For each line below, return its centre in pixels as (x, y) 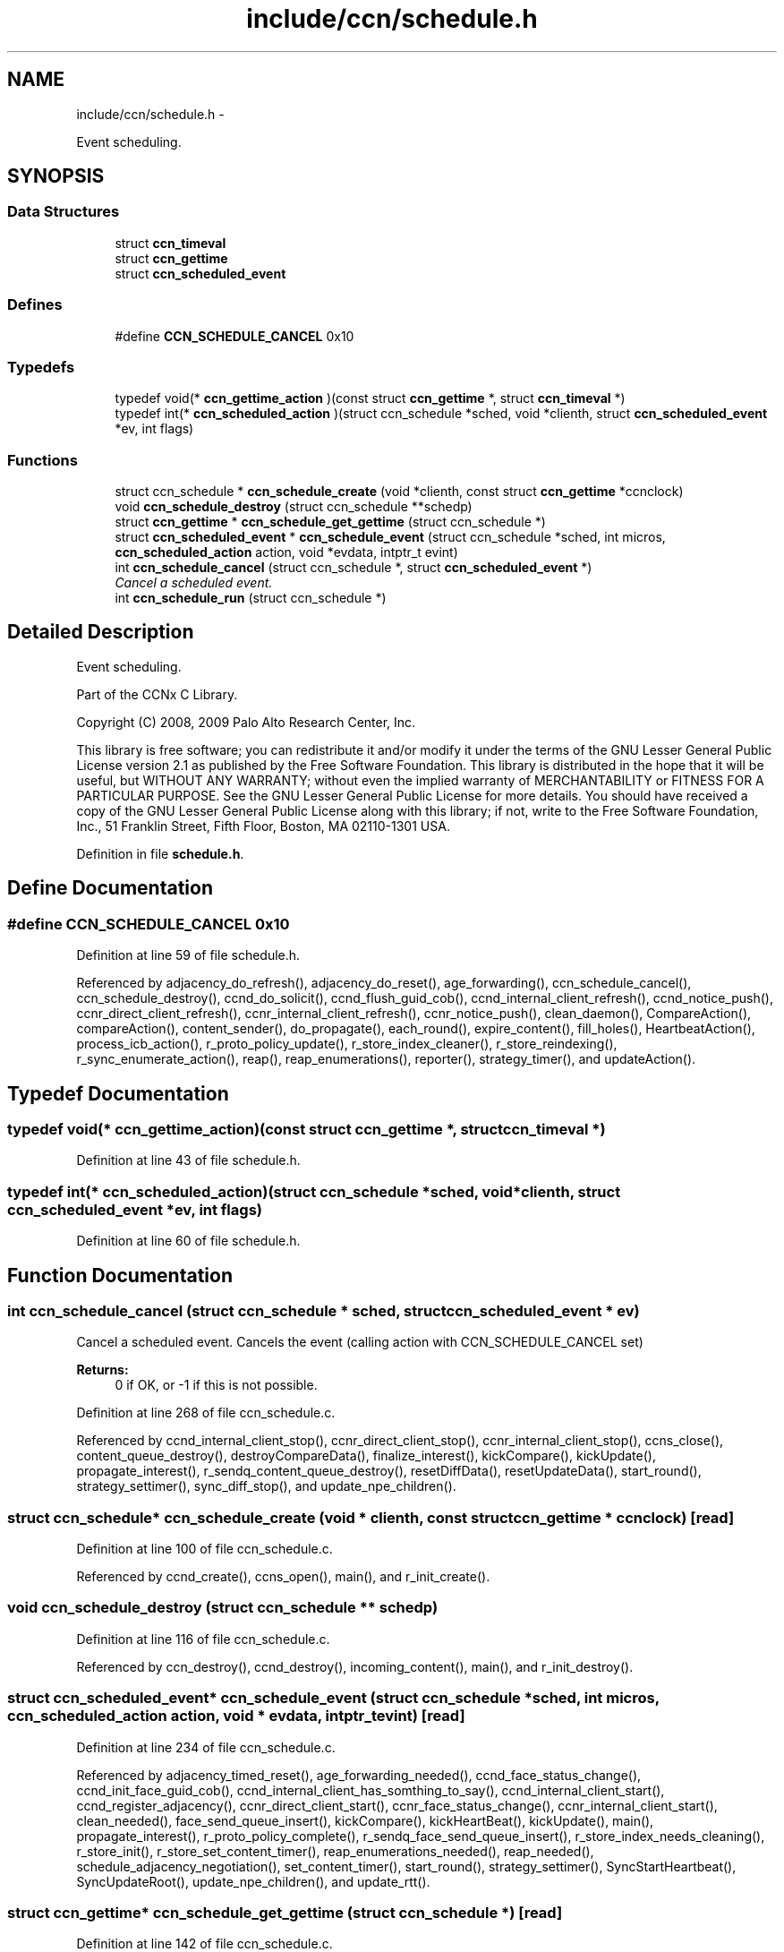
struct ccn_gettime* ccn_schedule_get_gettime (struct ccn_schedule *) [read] (285, 1912)
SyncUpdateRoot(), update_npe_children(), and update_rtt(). (253, 1881)
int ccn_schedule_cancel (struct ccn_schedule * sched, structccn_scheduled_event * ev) (324, 1310)
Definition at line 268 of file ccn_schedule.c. (206, 1413)
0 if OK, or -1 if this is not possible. (216, 1385)
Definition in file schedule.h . (160, 853)
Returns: (102, 1370)
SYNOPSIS (56, 176)
